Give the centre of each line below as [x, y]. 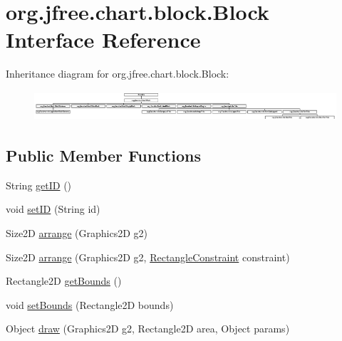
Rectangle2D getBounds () [64, 281]
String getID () [39, 185]
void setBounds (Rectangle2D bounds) [90, 304]
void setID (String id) [53, 209]
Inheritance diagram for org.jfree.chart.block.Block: [118, 74]
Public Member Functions [103, 156]
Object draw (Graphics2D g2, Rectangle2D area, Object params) [148, 329]
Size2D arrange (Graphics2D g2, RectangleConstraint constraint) [148, 257]
